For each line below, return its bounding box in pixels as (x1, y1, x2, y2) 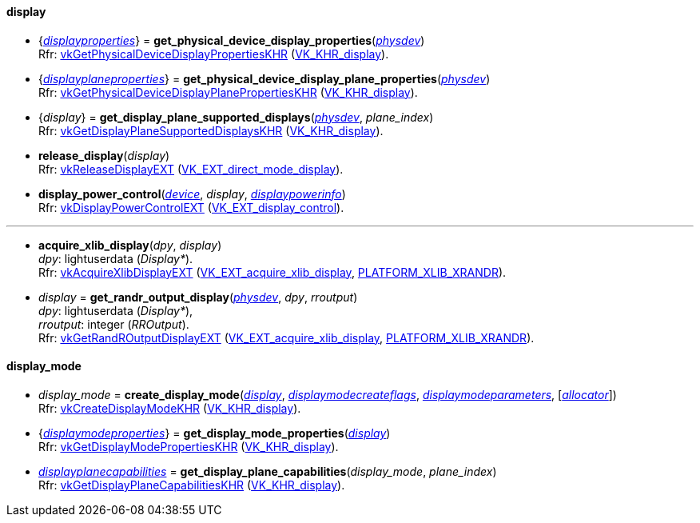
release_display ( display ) (38, 148, 170, 162)
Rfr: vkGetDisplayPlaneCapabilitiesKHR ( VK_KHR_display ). (38, 477, 345, 492)
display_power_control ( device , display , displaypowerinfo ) (38, 186, 346, 201)
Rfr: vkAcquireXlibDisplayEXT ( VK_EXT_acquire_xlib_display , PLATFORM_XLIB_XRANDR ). (38, 265, 507, 279)
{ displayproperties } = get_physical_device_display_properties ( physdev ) (38, 33, 425, 47)
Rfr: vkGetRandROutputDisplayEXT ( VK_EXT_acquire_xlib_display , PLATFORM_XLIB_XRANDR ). (38, 330, 535, 345)
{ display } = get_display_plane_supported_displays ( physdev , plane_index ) (38, 110, 434, 124)
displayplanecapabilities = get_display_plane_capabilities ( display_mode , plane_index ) (38, 464, 497, 478)
